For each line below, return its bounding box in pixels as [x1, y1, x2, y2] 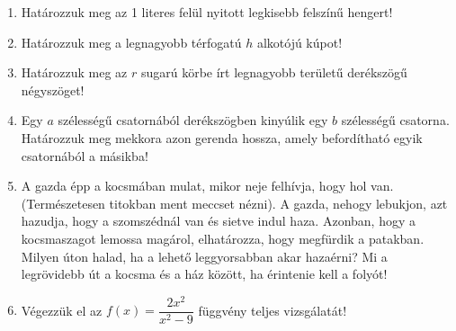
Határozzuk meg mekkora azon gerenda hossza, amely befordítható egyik [21, 128, 423, 147]
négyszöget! [21, 80, 85, 99]
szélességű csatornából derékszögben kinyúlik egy [58, 111, 328, 130]
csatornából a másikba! [21, 146, 148, 165]
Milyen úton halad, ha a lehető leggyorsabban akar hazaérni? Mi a [21, 246, 388, 265]
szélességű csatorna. [341, 111, 450, 130]
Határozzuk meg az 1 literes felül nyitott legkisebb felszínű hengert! [21, 3, 393, 21]
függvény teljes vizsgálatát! [198, 300, 347, 319]
